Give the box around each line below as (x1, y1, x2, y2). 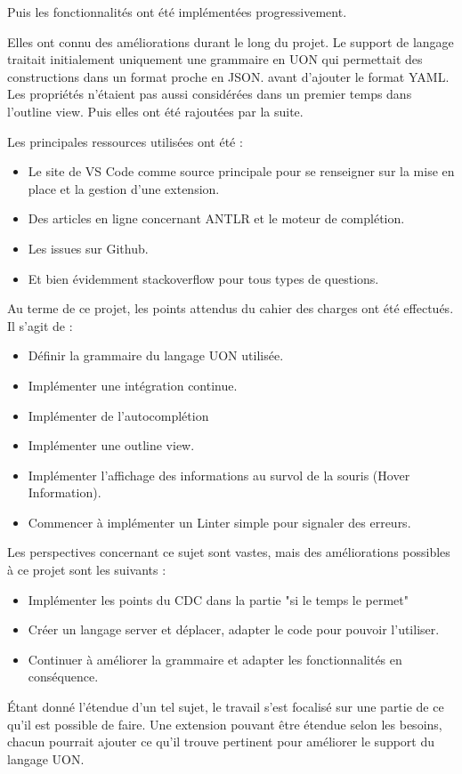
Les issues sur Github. (28, 238, 149, 257)
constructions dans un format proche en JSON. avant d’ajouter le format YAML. (7, 67, 450, 85)
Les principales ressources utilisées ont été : (7, 132, 243, 150)
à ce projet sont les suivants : (7, 560, 166, 579)
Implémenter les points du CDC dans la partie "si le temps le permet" (28, 590, 409, 609)
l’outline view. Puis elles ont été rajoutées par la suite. (7, 101, 304, 120)
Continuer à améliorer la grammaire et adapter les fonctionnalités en (28, 649, 402, 668)
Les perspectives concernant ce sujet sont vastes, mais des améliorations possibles (7, 543, 450, 561)
